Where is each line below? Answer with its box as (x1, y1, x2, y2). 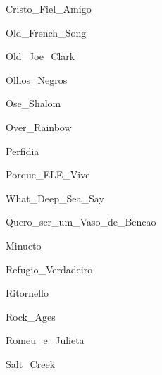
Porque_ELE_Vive (6, 167, 90, 182)
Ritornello (6, 285, 49, 300)
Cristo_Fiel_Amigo (6, 1, 92, 16)
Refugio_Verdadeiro (6, 262, 93, 276)
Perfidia (6, 143, 39, 158)
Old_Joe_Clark (6, 49, 75, 63)
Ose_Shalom (6, 96, 61, 111)
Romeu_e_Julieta (6, 333, 85, 348)
